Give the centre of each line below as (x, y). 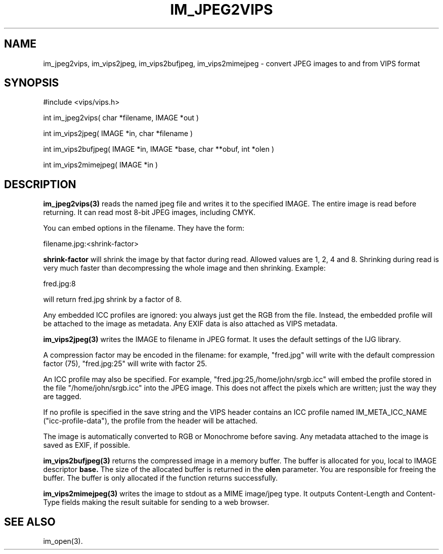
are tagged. (62, 397)
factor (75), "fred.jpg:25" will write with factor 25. (125, 364)
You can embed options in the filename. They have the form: (144, 228)
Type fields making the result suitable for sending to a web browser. (156, 502)
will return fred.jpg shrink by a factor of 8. (113, 300)
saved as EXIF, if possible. (87, 445)
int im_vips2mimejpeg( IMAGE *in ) (101, 165)
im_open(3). (63, 541)
